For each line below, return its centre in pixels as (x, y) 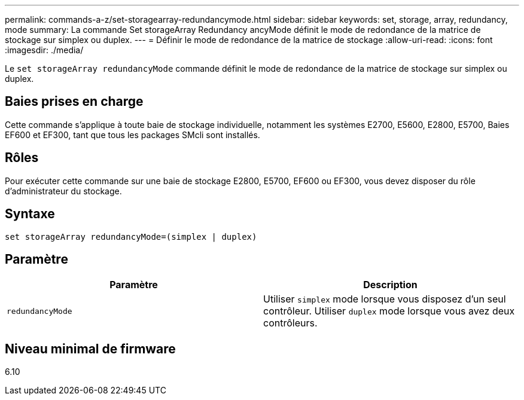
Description (390, 285)
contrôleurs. (290, 323)
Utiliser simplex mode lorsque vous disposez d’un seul (385, 299)
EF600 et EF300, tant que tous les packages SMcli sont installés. (132, 135)
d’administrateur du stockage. (63, 191)
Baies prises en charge (74, 102)
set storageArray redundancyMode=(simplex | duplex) (131, 236)
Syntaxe (30, 214)
